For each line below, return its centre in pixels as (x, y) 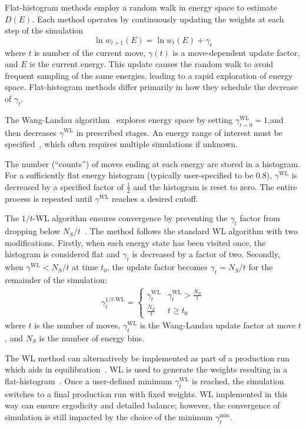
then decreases (31, 132)
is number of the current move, (90, 52)
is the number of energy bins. (92, 337)
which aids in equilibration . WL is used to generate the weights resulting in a (146, 369)
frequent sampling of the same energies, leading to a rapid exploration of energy (149, 75)
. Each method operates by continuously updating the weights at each (158, 19)
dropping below (33, 231)
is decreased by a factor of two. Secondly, (206, 254)
